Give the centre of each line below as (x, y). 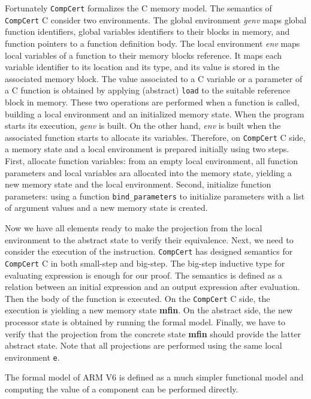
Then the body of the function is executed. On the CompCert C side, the (138, 298)
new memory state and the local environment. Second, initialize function (138, 184)
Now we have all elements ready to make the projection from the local (134, 228)
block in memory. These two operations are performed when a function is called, (152, 102)
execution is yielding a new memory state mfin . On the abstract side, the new (149, 310)
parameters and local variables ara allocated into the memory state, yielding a (148, 172)
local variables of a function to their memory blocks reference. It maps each (143, 55)
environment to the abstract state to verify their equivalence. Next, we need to (149, 239)
